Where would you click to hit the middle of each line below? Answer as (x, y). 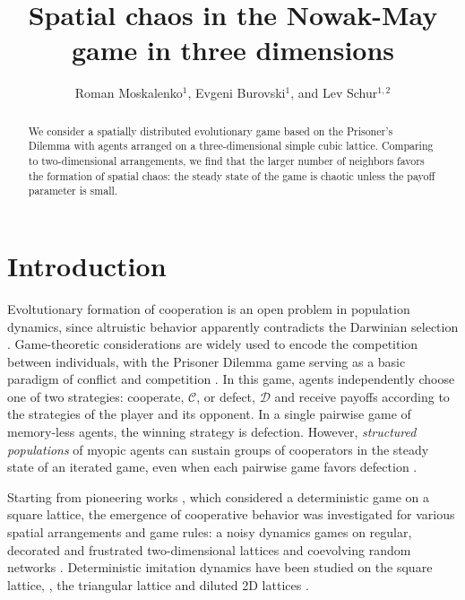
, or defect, (226, 396)
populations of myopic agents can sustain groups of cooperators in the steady (218, 449)
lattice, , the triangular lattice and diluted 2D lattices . (158, 584)
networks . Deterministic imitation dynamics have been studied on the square (220, 567)
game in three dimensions (233, 50)
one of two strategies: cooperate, (96, 396)
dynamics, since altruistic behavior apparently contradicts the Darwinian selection (233, 326)
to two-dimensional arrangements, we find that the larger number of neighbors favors (226, 161)
